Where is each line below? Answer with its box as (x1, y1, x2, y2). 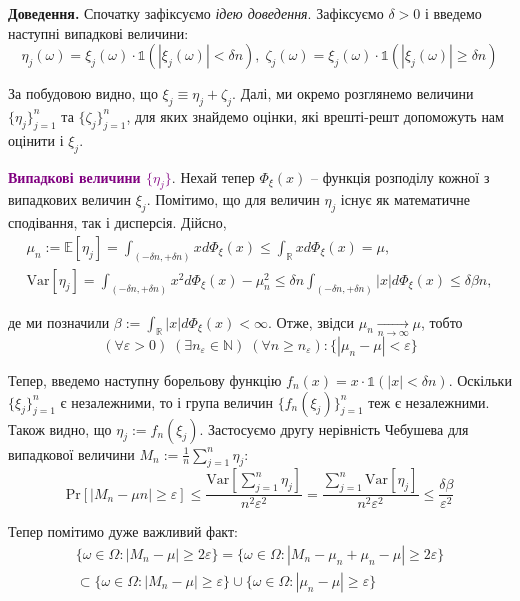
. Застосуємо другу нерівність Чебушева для (199, 418, 469, 439)
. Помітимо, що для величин (146, 189, 320, 210)
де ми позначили (8, 311, 110, 332)
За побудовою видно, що (8, 83, 158, 104)
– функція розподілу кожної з (311, 166, 490, 187)
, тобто (421, 311, 463, 332)
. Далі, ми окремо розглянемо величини (232, 83, 474, 104)
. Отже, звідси (268, 311, 355, 332)
